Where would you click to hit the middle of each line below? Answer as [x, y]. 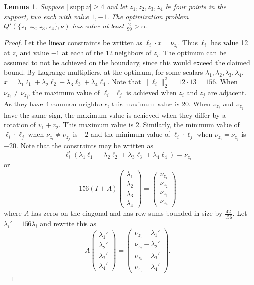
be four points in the [196, 6]
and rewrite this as [68, 223]
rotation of [20, 124]
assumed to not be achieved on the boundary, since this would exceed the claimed [127, 62]
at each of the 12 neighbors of [107, 53]
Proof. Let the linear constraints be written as [73, 42]
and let [117, 6]
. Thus [188, 42]
